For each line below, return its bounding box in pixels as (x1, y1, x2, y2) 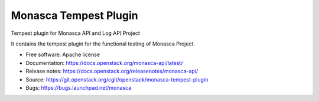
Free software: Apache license (25, 51, 100, 58)
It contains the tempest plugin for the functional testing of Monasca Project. (11, 40, 195, 47)
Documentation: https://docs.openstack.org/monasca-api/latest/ (25, 59, 183, 66)
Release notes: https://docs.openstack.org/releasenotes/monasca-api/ (25, 68, 198, 75)
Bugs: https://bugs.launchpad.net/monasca (25, 84, 132, 91)
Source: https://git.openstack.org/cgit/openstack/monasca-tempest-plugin (25, 76, 209, 83)
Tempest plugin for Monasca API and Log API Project (11, 30, 140, 37)
